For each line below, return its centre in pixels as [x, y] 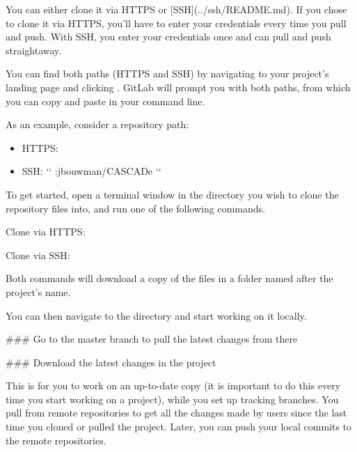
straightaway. [34, 50]
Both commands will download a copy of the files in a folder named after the [169, 278]
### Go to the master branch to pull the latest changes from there [152, 339]
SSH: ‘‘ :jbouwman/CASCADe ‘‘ [92, 171]
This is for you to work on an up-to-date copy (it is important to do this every [173, 385]
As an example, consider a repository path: [97, 124]
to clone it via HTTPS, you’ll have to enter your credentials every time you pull [176, 23]
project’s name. [38, 291]
